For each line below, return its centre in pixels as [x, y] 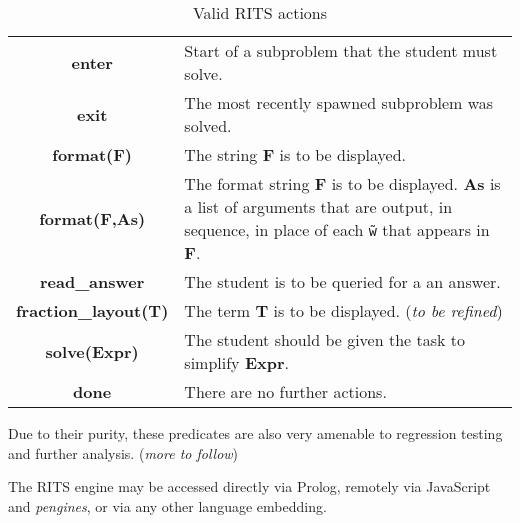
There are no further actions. [285, 391]
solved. [208, 125]
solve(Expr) [92, 351]
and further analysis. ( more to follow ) [123, 452]
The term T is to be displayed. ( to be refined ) [343, 310]
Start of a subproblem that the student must [341, 50]
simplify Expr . [236, 362]
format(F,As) [92, 218]
